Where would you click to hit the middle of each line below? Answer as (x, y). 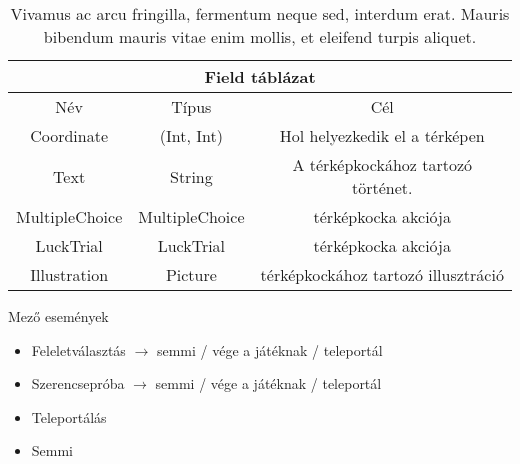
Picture (191, 274)
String (191, 176)
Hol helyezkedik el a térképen (382, 135)
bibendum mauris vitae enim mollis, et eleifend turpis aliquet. (260, 36)
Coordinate (69, 135)
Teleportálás (69, 416)
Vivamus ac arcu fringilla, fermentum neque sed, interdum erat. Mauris (260, 13)
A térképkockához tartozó (382, 164)
